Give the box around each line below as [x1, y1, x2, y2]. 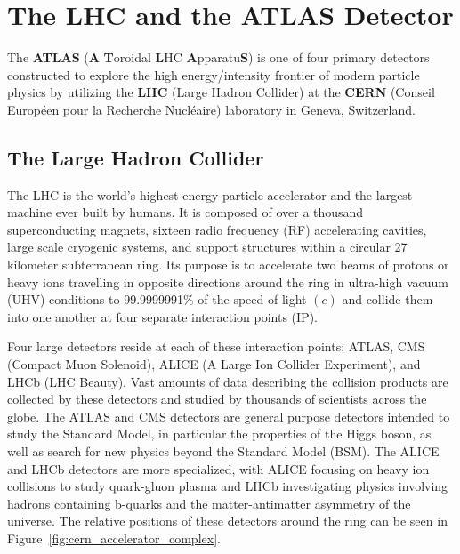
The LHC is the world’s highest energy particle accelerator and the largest [7, 185, 413, 204]
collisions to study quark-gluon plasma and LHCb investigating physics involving [7, 477, 448, 495]
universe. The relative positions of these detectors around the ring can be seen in [7, 511, 448, 530]
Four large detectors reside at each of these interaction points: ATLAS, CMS [7, 337, 425, 356]
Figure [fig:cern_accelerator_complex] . [7, 528, 221, 547]
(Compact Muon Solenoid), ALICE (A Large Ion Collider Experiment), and [7, 355, 421, 373]
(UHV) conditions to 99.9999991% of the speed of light [7, 290, 307, 309]
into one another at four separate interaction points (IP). [7, 307, 318, 325]
